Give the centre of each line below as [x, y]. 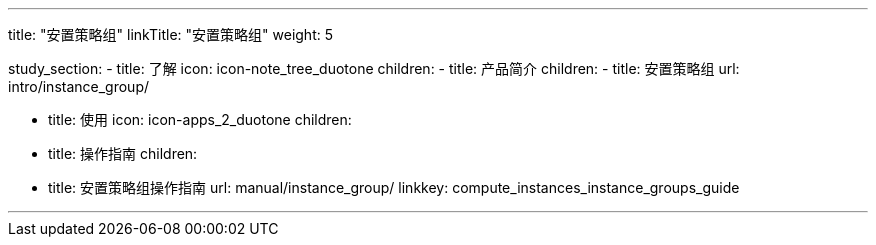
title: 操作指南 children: [123, 153]
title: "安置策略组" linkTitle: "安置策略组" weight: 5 [170, 34]
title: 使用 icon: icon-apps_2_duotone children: [200, 119]
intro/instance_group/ [79, 86]
